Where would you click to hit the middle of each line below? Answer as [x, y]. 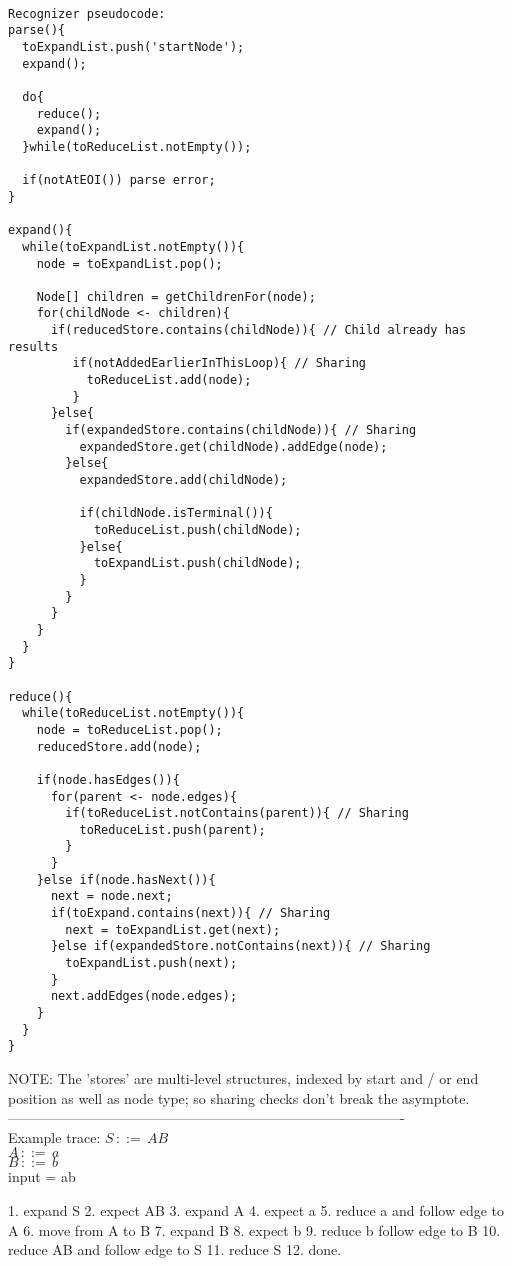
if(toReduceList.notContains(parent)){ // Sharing [237, 813]
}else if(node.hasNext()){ [126, 879]
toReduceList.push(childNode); [197, 530]
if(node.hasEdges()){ [108, 779]
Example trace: [54, 1136]
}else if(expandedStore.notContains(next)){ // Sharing [240, 946]
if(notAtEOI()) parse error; [119, 180]
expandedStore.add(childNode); [183, 480]
